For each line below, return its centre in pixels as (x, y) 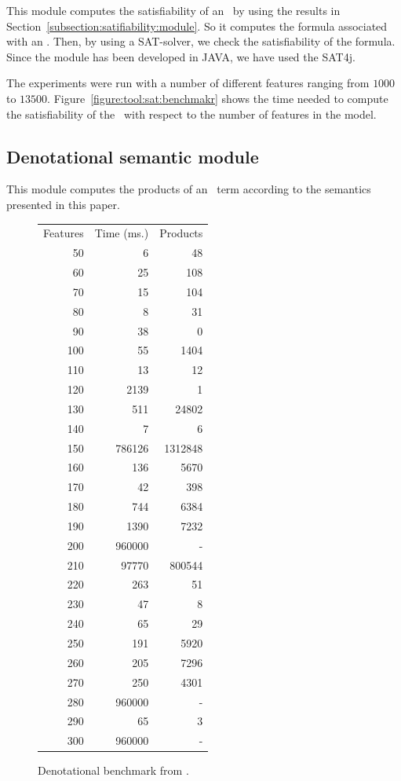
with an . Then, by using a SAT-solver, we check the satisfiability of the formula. (201, 41)
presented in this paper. (63, 204)
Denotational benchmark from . (113, 770)
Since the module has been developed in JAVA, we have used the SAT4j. (181, 56)
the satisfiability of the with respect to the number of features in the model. (191, 114)
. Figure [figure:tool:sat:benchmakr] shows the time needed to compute (218, 98)
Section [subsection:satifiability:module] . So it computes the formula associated (197, 26)
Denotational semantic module (133, 156)
